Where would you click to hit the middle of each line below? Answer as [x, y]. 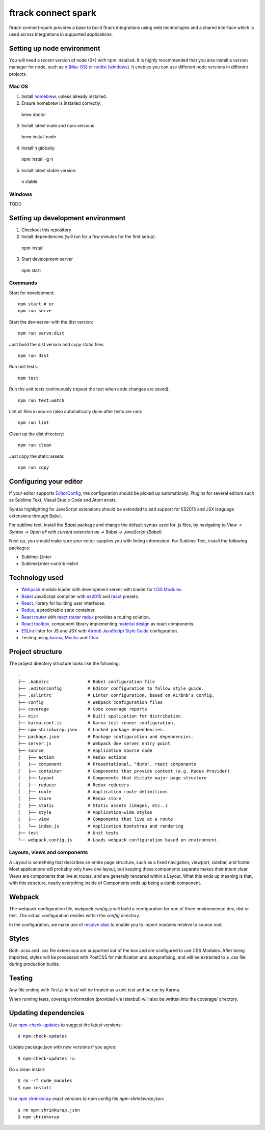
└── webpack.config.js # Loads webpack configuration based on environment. [119, 840]
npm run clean [35, 445]
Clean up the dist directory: [37, 434]
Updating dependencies [47, 1013]
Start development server [47, 259]
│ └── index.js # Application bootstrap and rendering [101, 826]
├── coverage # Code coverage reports [82, 709]
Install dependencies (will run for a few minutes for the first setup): [89, 237]
